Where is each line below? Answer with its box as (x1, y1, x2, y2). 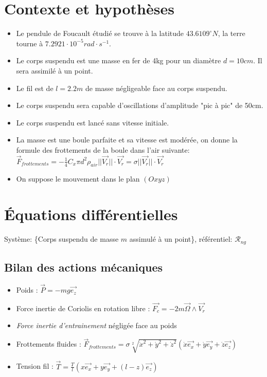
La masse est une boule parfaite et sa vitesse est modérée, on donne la (16, 134, 238, 145)
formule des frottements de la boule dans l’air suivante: (16, 144, 190, 155)
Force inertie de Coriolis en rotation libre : (16, 302, 150, 313)
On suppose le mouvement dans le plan (16, 173, 140, 184)
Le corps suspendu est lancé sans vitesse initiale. (16, 117, 169, 128)
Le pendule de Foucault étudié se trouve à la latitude (16, 28, 184, 39)
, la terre (218, 28, 245, 39)
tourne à (16, 38, 43, 48)
